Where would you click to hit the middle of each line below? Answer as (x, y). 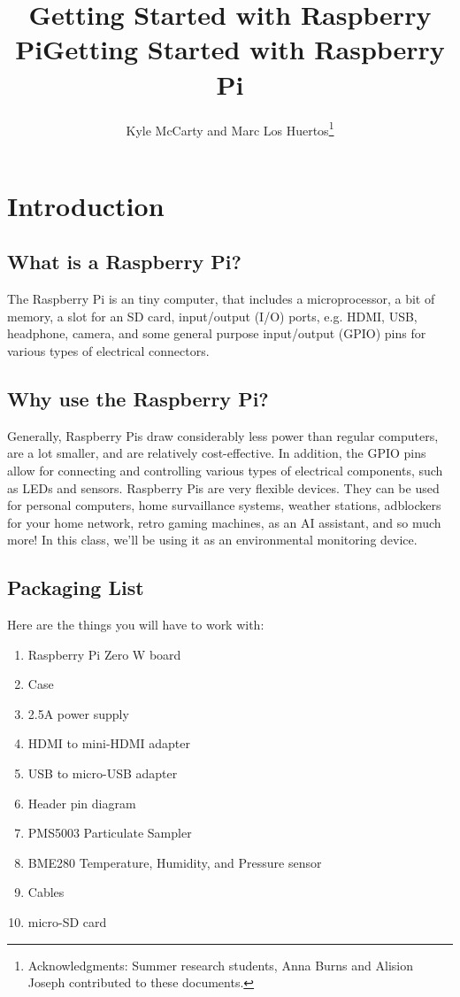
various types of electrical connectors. (108, 350)
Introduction (86, 205)
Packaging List (76, 587)
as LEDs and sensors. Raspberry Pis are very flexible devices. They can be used (223, 487)
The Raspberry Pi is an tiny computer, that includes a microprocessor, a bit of (221, 299)
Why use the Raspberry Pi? (138, 398)
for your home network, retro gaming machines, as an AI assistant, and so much (224, 522)
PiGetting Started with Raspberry (230, 49)
